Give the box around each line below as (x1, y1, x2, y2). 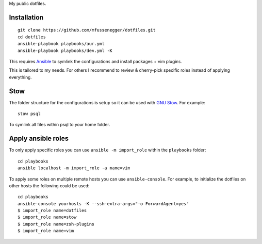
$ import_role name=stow (17, 214, 77, 220)
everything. (9, 74, 32, 80)
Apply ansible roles (9, 134, 69, 143)
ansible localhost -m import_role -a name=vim (17, 165, 131, 171)
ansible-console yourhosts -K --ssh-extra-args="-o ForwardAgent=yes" (17, 201, 189, 206)
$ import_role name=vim (17, 228, 74, 234)
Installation (9, 13, 44, 21)
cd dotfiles (17, 34, 46, 40)
